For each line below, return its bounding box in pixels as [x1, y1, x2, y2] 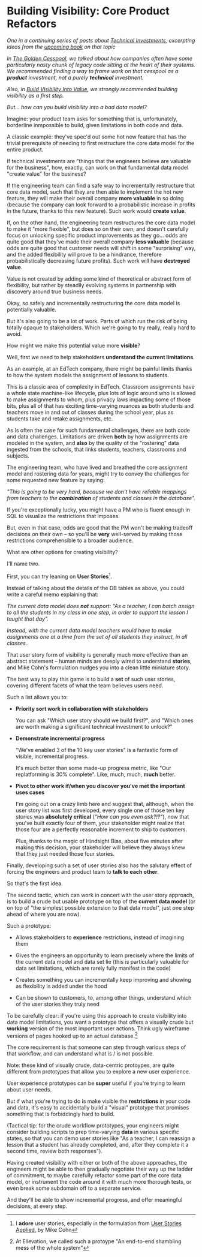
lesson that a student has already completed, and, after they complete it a [7, 1141, 189, 1148]
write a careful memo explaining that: [7, 591, 99, 598]
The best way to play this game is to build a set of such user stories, [7, 675, 176, 682]
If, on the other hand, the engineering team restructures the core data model [7, 219, 195, 226]
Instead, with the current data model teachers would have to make [7, 627, 172, 634]
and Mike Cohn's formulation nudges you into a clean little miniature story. [7, 664, 191, 671]
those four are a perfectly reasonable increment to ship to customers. [15, 826, 188, 833]
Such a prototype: [7, 922, 52, 929]
